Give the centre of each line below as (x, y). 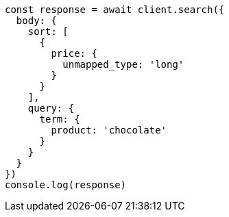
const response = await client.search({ (115, 10)
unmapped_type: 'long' (123, 64)
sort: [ (48, 31)
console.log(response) (66, 185)
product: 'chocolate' (109, 130)
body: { (36, 21)
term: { (60, 119)
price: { (74, 53)
